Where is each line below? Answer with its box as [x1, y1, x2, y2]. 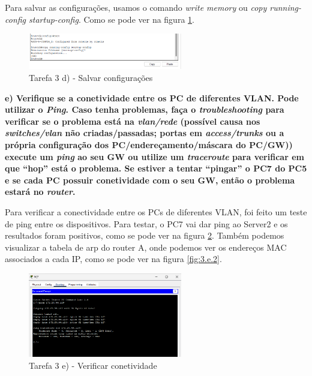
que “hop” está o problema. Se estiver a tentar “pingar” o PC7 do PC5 [5, 162, 307, 175]
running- [269, 1, 302, 13]
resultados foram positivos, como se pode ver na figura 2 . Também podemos [5, 229, 284, 242]
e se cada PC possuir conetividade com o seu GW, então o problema [5, 173, 295, 186]
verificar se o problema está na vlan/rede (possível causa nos [5, 115, 260, 127]
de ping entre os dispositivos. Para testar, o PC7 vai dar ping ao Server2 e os [5, 217, 288, 230]
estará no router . [5, 185, 76, 198]
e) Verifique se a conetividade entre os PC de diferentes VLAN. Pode [5, 91, 299, 104]
